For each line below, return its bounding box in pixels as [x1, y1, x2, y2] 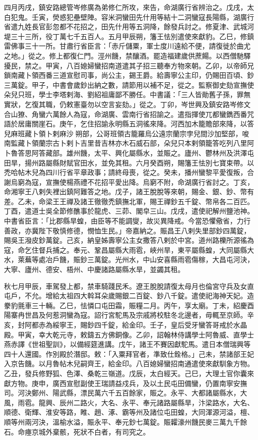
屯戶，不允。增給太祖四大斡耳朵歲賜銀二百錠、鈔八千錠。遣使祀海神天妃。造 [4, 290, 254, 301]
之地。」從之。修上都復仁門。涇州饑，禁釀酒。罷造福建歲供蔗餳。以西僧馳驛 [4, 50, 251, 60]
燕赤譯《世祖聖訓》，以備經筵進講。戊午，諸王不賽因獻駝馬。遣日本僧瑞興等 [4, 339, 251, 349]
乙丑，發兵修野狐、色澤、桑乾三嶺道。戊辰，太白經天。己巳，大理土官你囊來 [4, 368, 254, 378]
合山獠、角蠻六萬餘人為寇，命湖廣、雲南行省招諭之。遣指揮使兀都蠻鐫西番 [4, 109, 247, 119]
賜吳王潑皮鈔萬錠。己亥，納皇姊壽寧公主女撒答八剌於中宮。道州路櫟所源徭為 [4, 235, 254, 245]
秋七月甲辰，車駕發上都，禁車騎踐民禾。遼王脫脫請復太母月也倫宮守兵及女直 [4, 280, 254, 291]
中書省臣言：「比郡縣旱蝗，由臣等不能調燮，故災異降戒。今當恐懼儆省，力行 [4, 216, 251, 226]
